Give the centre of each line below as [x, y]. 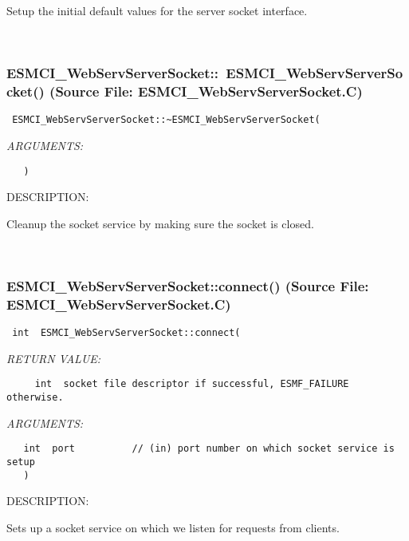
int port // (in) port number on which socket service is [209, 449]
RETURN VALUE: [54, 358]
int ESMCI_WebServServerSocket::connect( [126, 333]
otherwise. [35, 398]
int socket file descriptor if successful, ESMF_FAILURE [192, 384]
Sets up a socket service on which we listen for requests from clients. [173, 527]
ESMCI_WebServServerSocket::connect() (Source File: [188, 285]
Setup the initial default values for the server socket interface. [157, 10]
